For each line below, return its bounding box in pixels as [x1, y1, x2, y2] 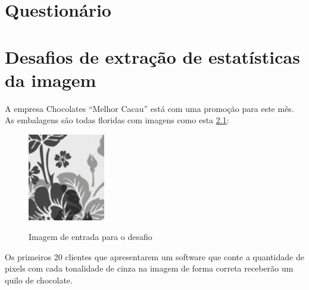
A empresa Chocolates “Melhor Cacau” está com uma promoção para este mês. [5, 102, 294, 114]
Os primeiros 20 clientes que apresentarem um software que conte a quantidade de [5, 250, 304, 263]
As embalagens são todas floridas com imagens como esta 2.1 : [5, 114, 229, 126]
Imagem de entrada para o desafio [29, 230, 152, 243]
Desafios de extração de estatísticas [5, 44, 300, 68]
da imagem [5, 67, 96, 92]
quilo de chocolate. [5, 273, 73, 286]
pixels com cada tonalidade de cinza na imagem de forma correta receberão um [5, 262, 294, 275]
